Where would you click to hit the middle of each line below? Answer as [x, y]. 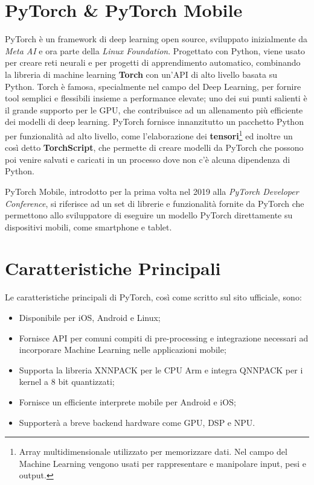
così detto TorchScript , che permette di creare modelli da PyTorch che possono [154, 147]
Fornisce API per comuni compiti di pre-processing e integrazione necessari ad [164, 338]
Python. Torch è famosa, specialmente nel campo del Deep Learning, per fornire [153, 86]
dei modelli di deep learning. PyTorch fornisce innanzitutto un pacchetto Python [154, 122]
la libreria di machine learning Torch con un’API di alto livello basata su [141, 74]
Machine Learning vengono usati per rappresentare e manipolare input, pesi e [162, 463]
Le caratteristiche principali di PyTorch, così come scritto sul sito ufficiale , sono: [153, 297]
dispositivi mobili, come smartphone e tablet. [88, 227]
